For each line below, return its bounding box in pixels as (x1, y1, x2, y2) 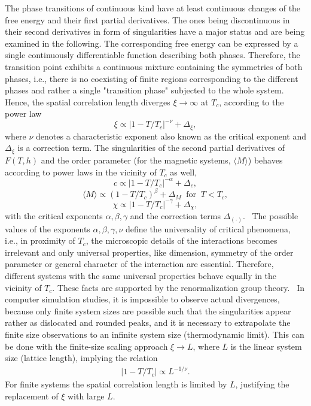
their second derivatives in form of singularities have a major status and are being (5, 25, 305, 38)
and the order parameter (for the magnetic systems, (41, 153, 231, 166)
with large (67, 389, 105, 402)
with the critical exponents (5, 210, 103, 222)
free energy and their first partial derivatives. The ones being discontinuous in (5, 13, 290, 26)
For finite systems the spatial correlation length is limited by (5, 378, 227, 390)
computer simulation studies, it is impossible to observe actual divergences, (5, 293, 280, 305)
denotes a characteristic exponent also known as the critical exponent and (36, 129, 306, 142)
